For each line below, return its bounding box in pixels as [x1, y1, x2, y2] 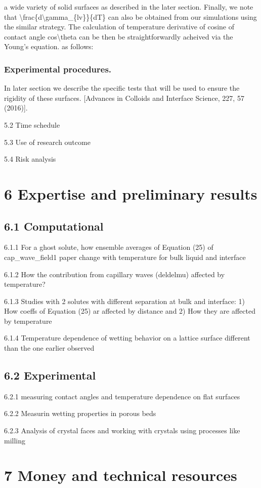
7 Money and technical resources [4, 465, 237, 485]
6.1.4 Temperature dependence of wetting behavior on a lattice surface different [4, 332, 250, 343]
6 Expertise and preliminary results [4, 183, 257, 204]
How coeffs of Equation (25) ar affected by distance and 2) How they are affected [4, 306, 255, 316]
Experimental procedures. [4, 62, 112, 75]
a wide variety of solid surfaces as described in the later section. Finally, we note [4, 2, 253, 12]
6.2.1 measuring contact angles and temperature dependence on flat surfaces [4, 391, 240, 401]
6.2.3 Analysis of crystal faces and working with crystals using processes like [4, 425, 240, 436]
